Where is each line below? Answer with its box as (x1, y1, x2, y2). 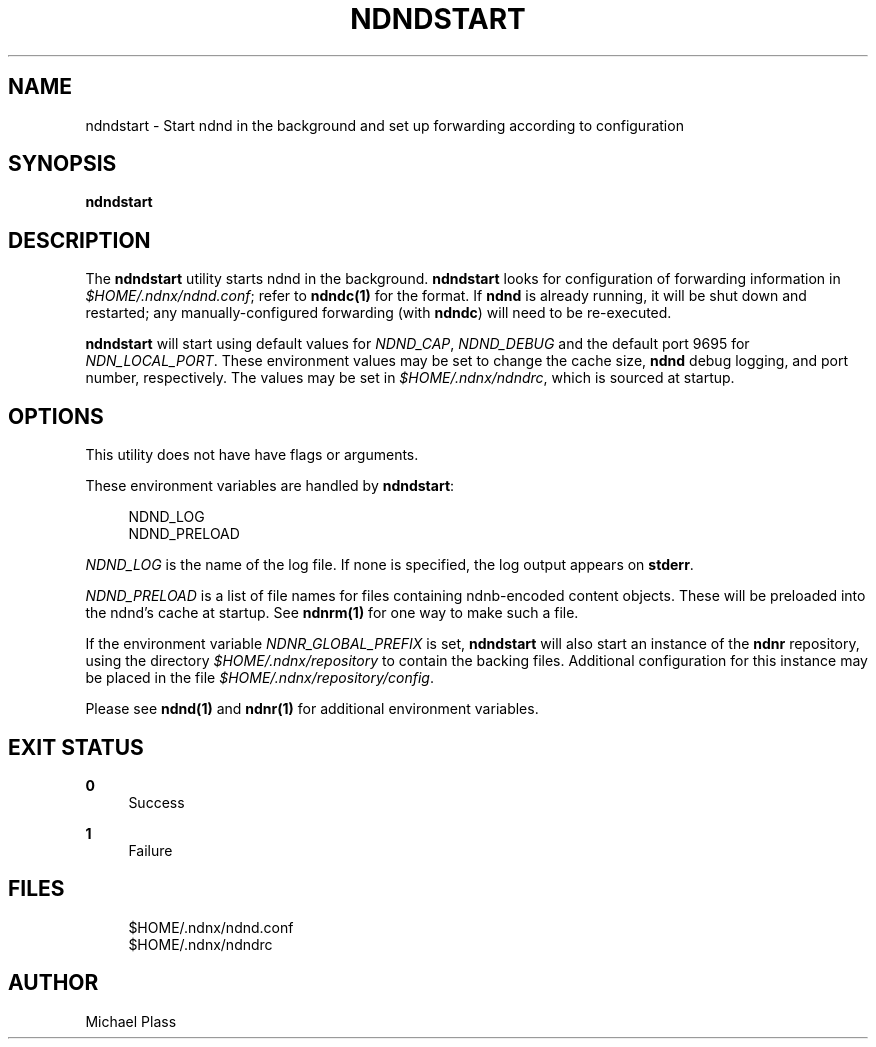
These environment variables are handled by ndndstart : (85, 477, 455, 495)
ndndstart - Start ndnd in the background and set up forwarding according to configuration (85, 116, 684, 134)
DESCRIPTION (8, 227, 151, 253)
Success (128, 793, 185, 811)
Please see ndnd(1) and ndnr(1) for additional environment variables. (85, 700, 539, 718)
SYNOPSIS (8, 151, 117, 177)
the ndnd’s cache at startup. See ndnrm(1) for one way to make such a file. (85, 604, 579, 622)
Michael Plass (85, 1012, 177, 1030)
